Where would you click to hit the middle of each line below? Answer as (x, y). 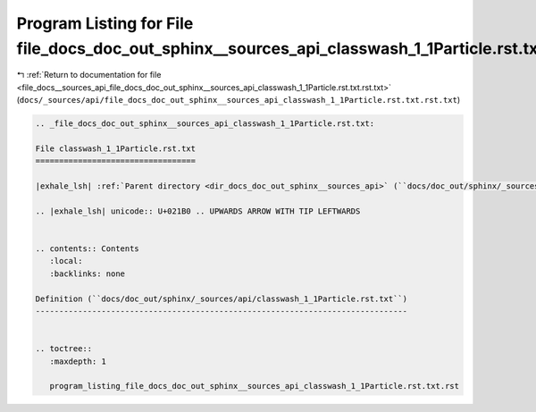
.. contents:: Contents (88, 249)
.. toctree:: (64, 349)
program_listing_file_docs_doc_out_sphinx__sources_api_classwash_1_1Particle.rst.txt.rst (255, 386)
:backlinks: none (87, 273)
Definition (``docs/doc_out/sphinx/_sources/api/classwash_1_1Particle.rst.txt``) (222, 298)
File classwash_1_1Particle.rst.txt (116, 148)
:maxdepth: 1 (78, 361)
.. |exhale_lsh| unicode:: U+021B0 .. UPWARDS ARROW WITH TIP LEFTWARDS (198, 211)
